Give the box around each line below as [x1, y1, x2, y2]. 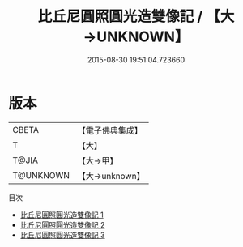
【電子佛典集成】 [77, 125, 143, 136]
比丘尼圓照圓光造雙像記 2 [19, 219, 105, 229]
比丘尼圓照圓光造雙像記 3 [19, 230, 105, 240]
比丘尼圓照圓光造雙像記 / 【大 [37, 7, 235, 26]
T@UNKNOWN [12, 169, 70, 181]
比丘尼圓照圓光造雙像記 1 [19, 210, 104, 219]
